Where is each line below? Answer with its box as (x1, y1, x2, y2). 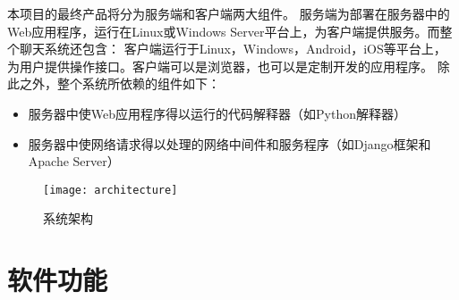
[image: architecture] (43, 183, 178, 196)
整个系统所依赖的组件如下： (56, 74, 220, 93)
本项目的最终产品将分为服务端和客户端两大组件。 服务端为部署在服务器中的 (7, 4, 450, 22)
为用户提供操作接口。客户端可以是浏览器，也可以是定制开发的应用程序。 (7, 56, 433, 75)
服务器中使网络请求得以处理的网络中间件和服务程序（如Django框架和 (28, 134, 431, 153)
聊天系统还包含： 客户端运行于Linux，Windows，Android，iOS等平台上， (19, 39, 446, 58)
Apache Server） (28, 152, 120, 171)
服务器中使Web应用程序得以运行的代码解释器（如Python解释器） (28, 104, 406, 122)
